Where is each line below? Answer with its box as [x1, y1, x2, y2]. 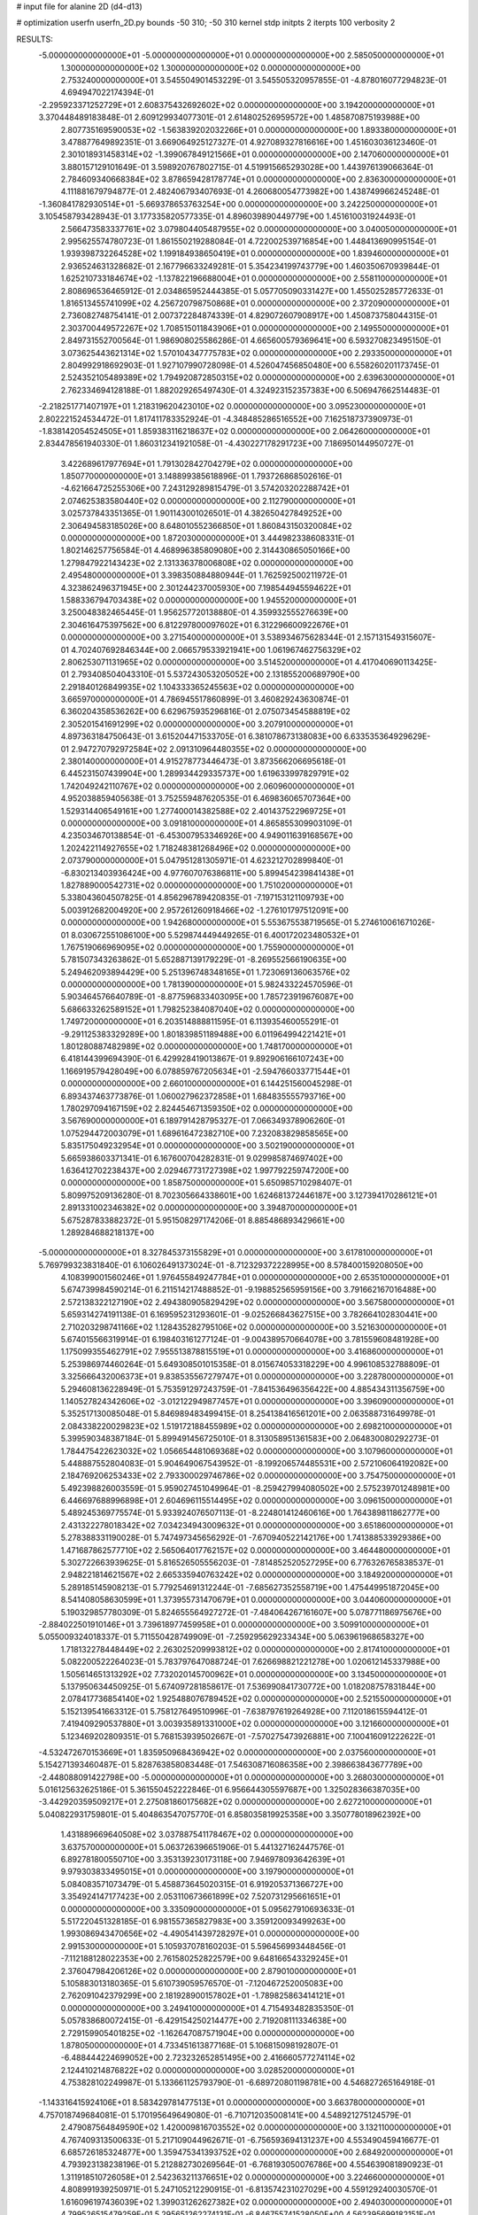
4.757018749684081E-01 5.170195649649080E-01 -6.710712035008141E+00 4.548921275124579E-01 [38, 2110, 412, 2120]
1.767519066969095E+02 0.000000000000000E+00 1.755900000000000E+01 [60, 942, 354, 952]
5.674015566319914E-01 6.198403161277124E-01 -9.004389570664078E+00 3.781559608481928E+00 [60, 1334, 440, 1345]
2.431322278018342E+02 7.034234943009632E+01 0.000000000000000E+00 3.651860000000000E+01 [60, 1519, 453, 1530]
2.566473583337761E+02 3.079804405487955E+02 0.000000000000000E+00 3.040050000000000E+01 [60, 223, 458, 234]
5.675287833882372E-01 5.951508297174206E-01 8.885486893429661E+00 [60, 1215, 345, 1225]
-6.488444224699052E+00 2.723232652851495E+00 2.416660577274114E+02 [60, 2052, 356, 2063]
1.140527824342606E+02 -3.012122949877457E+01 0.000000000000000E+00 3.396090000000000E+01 [60, 1395, 454, 1406]
